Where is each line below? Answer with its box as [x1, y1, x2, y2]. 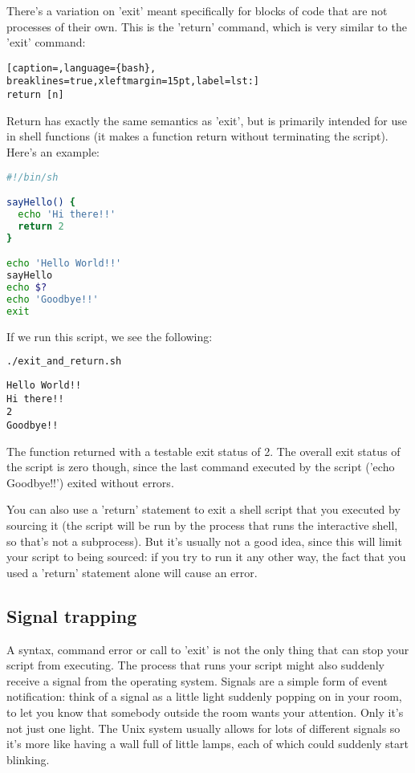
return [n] [6, 89, 64, 101]
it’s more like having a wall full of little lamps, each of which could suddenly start [6, 735, 409, 752]
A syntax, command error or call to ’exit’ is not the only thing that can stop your [6, 641, 409, 657]
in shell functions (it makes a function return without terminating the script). [6, 128, 389, 144]
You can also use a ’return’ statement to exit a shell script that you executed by [6, 501, 401, 518]
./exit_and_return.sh [6, 356, 122, 368]
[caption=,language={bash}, [6, 62, 157, 74]
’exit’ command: [6, 34, 86, 51]
